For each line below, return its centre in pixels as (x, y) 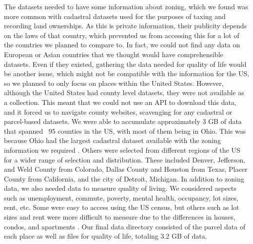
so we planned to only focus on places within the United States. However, (114, 83)
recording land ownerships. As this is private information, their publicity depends (126, 26)
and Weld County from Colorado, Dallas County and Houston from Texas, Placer (126, 169)
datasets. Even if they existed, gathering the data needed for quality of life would (125, 64)
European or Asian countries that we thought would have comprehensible (114, 54)
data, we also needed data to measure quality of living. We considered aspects (120, 188)
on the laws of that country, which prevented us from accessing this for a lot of (122, 35)
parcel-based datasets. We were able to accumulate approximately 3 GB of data (123, 121)
